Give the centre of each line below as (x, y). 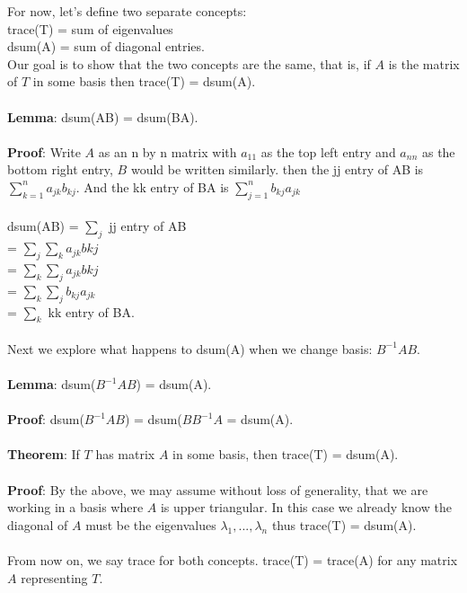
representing (54, 577)
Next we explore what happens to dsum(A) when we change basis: (190, 348)
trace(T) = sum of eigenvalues (90, 28)
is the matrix (424, 63)
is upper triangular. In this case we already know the (306, 507)
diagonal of (38, 524)
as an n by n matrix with (167, 151)
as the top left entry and (328, 151)
